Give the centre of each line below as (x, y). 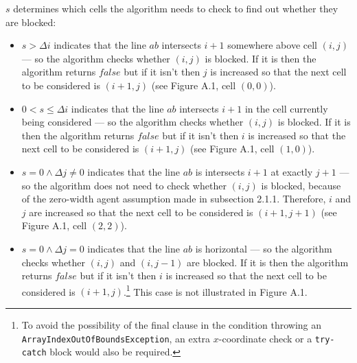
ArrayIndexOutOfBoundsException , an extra (116, 338)
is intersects (220, 171)
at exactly (292, 171)
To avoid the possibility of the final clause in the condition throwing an (172, 324)
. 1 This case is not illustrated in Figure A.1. (215, 290)
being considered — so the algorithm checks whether (133, 122)
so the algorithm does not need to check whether (124, 185)
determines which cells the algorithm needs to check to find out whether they (176, 8)
